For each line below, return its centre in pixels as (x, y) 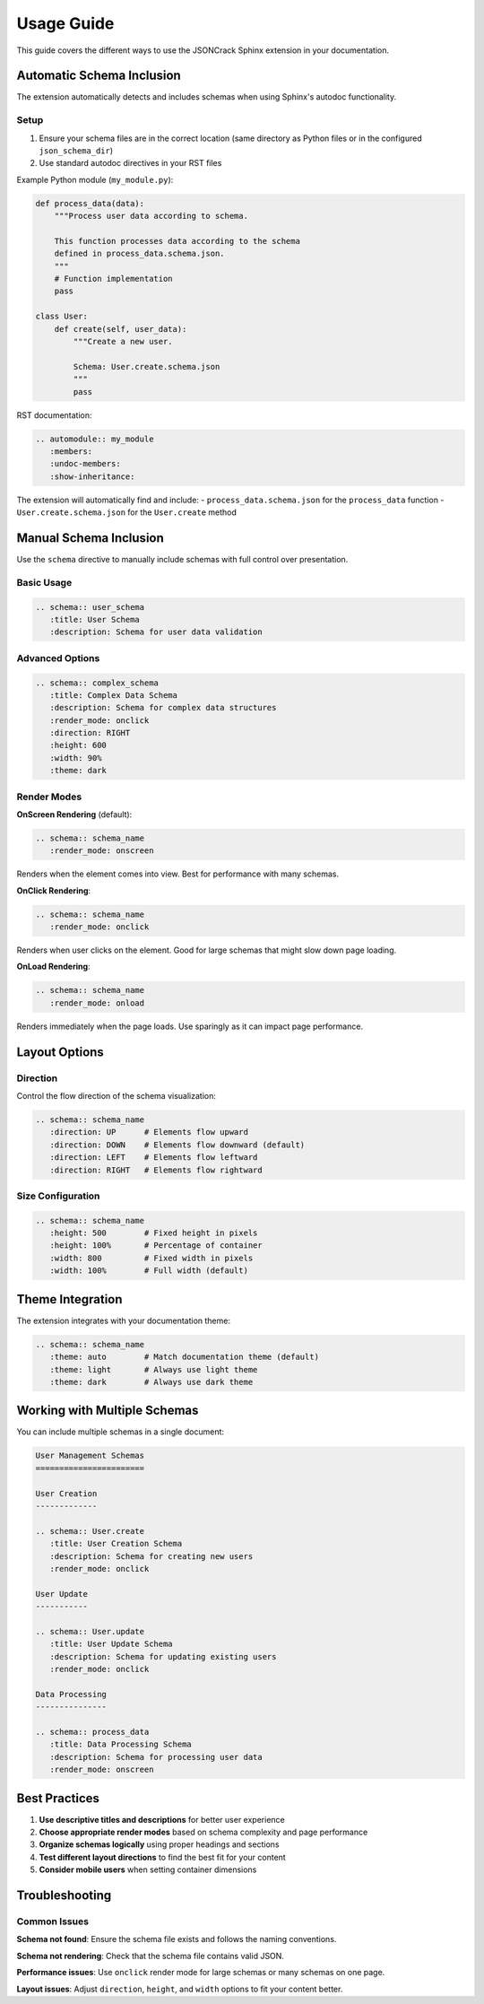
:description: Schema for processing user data (156, 1757)
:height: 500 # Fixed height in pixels (154, 1233)
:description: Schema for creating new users (151, 1556)
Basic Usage (44, 582)
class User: (62, 317)
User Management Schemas (90, 1456)
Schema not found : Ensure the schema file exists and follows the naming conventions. (177, 1939)
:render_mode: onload (97, 1003)
